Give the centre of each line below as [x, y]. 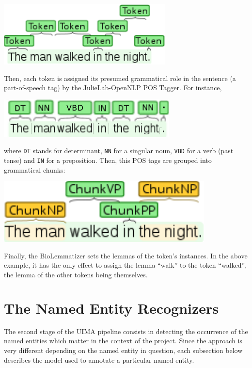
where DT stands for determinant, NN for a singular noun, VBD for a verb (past [119, 151]
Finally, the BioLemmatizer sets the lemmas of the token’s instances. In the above [126, 255]
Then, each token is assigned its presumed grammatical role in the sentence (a [120, 78]
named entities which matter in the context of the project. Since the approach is [123, 341]
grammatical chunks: [35, 169]
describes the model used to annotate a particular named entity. [99, 360]
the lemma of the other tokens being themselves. [76, 275]
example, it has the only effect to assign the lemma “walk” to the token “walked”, [126, 265]
